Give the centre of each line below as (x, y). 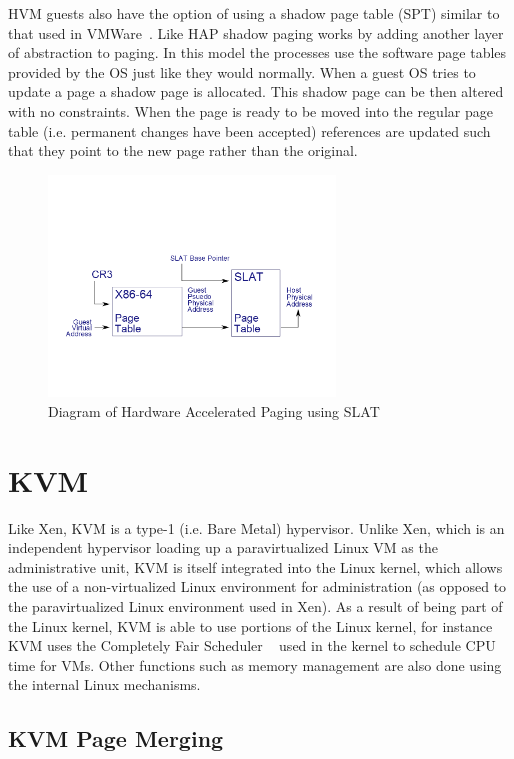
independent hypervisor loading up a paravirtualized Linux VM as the (223, 547)
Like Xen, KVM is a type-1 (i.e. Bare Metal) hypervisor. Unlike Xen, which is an (256, 527)
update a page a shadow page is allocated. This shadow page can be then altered (256, 91)
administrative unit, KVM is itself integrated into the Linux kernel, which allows (255, 566)
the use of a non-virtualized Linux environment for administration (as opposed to (257, 586)
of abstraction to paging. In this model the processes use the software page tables (257, 52)
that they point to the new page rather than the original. (183, 150)
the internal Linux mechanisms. (104, 684)
